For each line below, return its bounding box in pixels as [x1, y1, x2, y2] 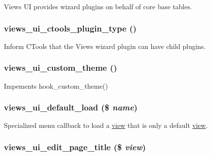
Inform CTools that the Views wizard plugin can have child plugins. [4, 41, 206, 51]
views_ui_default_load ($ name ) [4, 101, 138, 113]
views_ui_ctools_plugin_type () [4, 22, 137, 34]
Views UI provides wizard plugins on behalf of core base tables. [4, 1, 192, 11]
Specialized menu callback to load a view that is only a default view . [4, 120, 208, 130]
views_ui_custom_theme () [4, 62, 117, 74]
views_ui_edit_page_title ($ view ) [4, 140, 146, 153]
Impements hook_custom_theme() [4, 80, 108, 91]
